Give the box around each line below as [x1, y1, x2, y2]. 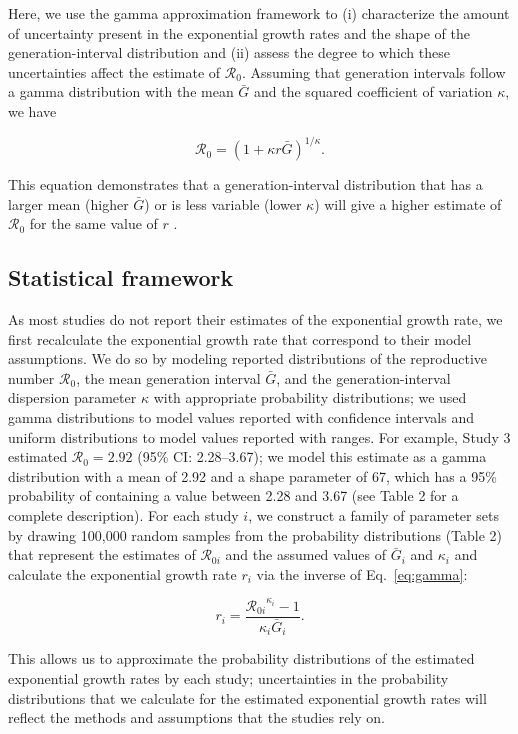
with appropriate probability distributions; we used [153, 387, 467, 408]
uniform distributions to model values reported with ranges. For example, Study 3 [8, 426, 511, 447]
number [8, 367, 55, 388]
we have [8, 100, 57, 121]
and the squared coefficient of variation [254, 81, 493, 102]
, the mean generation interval [76, 367, 261, 388]
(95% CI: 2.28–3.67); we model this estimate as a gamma [137, 446, 487, 467]
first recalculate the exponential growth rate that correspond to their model [8, 328, 472, 349]
